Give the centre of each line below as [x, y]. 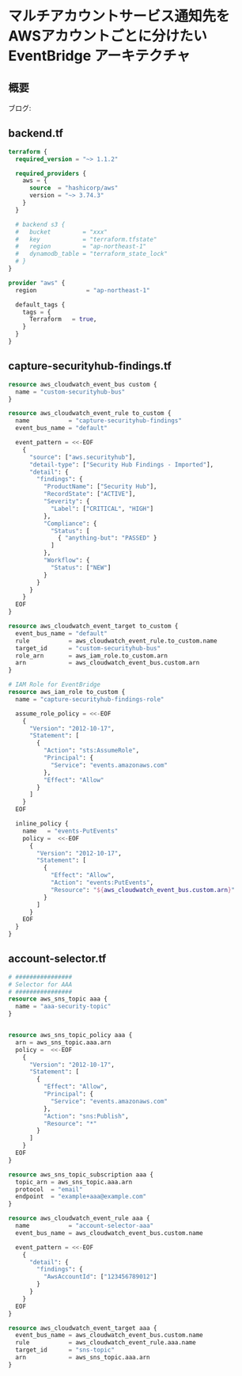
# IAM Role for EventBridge [55, 685]
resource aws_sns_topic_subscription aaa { [81, 1174]
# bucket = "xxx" [62, 232]
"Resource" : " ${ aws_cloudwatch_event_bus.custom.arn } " [143, 890]
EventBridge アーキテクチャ [100, 56]
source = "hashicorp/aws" [74, 188]
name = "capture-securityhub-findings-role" [90, 699]
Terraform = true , [63, 319]
